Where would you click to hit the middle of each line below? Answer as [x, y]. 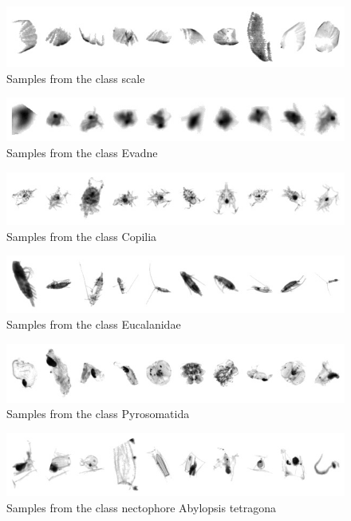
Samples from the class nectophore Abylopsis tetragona [142, 507]
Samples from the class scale [76, 78]
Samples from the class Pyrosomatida [98, 414]
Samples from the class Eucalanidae [94, 324]
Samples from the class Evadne [82, 152]
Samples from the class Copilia [82, 236]
